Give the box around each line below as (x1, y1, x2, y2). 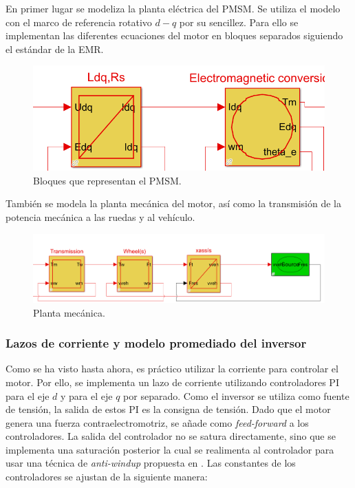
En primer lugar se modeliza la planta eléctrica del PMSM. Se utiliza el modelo (6, 1, 341, 15)
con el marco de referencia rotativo (6, 14, 152, 29)
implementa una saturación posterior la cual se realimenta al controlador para (6, 442, 334, 456)
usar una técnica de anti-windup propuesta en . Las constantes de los (6, 456, 296, 470)
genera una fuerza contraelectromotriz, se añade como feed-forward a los (6, 415, 309, 429)
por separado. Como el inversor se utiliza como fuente (123, 388, 349, 403)
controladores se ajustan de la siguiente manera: (6, 469, 208, 484)
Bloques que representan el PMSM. (33, 173, 182, 187)
